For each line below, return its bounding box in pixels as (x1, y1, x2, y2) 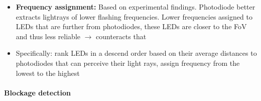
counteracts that (96, 31, 147, 41)
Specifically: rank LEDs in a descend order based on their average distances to (16, 48, 257, 58)
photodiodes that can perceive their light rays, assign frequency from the (16, 57, 240, 68)
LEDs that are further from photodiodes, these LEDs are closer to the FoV (16, 21, 247, 32)
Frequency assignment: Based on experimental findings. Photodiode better (16, 2, 255, 12)
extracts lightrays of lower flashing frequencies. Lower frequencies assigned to (16, 11, 252, 22)
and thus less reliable (16, 31, 81, 41)
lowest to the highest (16, 67, 80, 78)
